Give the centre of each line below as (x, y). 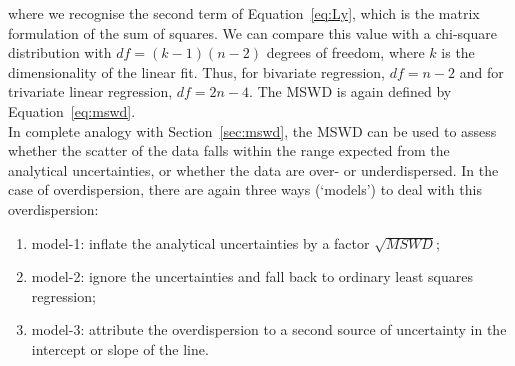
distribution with (60, 52)
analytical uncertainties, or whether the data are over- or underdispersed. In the (253, 169)
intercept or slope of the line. (120, 348)
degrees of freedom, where (345, 52)
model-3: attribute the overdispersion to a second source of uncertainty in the (269, 329)
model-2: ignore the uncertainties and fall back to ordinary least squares (252, 276)
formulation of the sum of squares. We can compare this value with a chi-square (252, 32)
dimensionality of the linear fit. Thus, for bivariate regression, (196, 71)
